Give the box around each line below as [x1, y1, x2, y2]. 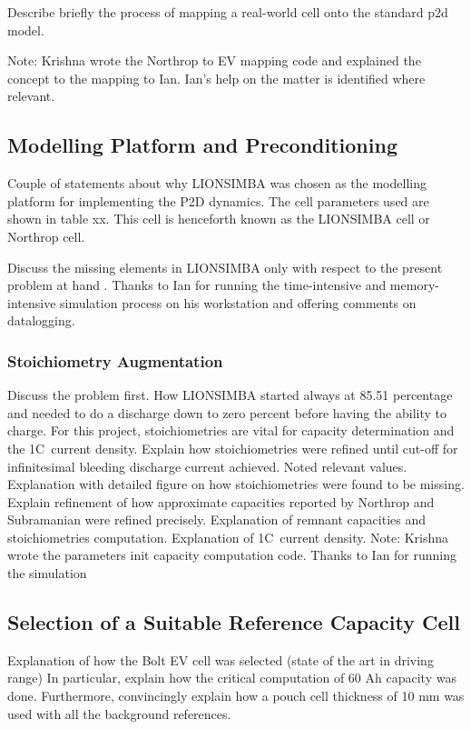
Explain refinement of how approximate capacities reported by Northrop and [7, 492, 435, 511]
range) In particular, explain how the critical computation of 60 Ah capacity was [7, 668, 456, 687]
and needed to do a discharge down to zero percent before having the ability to [7, 403, 447, 422]
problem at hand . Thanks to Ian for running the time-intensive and [7, 275, 387, 295]
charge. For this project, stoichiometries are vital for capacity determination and [7, 421, 455, 440]
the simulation [7, 564, 87, 583]
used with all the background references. [7, 704, 231, 723]
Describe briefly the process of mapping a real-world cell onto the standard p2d [7, 3, 448, 21]
